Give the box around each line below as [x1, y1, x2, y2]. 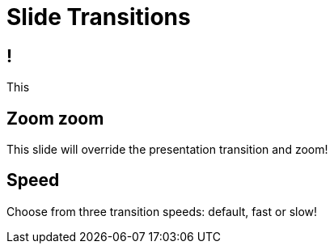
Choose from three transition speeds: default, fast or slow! [6, 204, 318, 218]
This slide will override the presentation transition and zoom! [6, 142, 328, 157]
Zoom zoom [6, 108, 104, 129]
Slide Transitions [6, 3, 191, 31]
